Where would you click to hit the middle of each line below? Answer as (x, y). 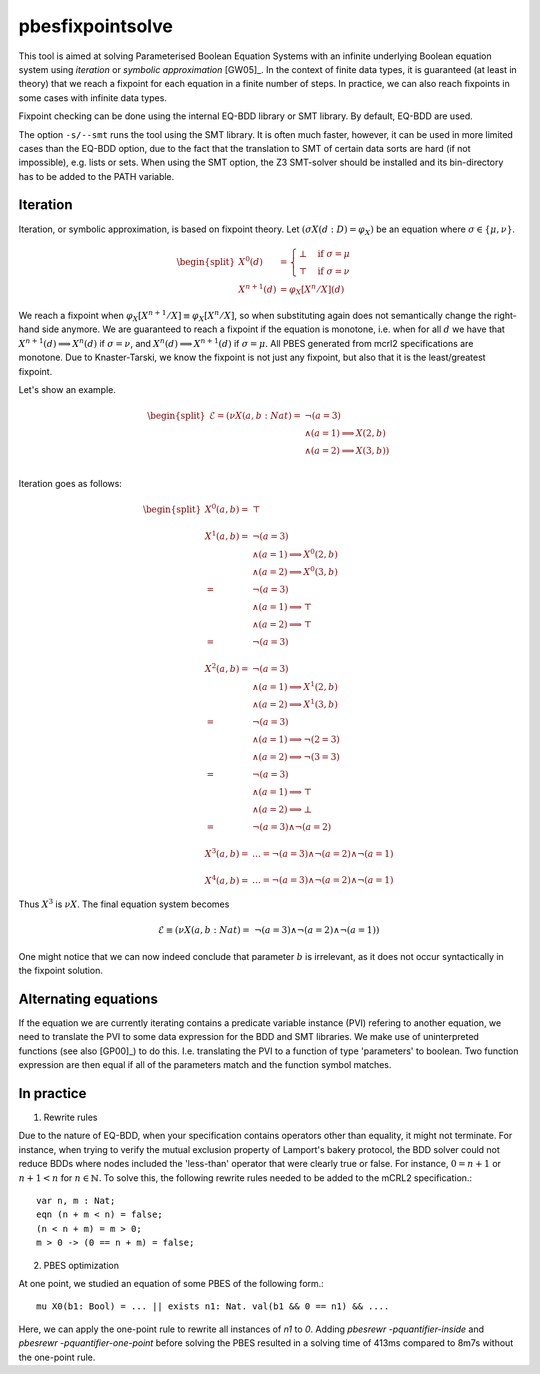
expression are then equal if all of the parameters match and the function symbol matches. (205, 1065)
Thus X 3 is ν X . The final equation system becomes (124, 903)
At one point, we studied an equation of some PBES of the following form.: (171, 1283)
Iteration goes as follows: (70, 483)
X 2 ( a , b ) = (226, 667)
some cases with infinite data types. (92, 97)
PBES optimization (81, 1265)
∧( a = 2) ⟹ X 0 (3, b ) (295, 571)
